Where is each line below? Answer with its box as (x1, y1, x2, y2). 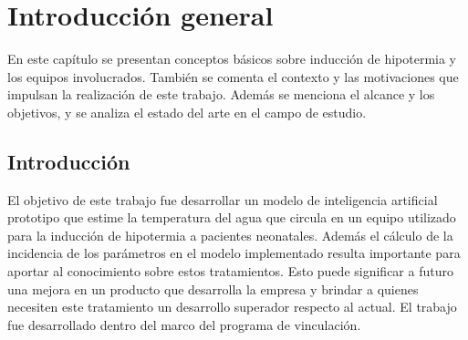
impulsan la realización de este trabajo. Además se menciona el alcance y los (7, 85, 435, 104)
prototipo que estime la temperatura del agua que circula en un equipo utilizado (7, 208, 456, 227)
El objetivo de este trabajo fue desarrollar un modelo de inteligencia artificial (7, 190, 438, 209)
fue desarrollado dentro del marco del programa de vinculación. (7, 314, 361, 334)
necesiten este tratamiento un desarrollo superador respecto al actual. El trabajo (7, 297, 457, 316)
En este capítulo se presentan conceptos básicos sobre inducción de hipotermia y (7, 49, 456, 68)
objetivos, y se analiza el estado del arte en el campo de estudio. (7, 102, 367, 121)
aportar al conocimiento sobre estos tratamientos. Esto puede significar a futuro (7, 262, 453, 281)
